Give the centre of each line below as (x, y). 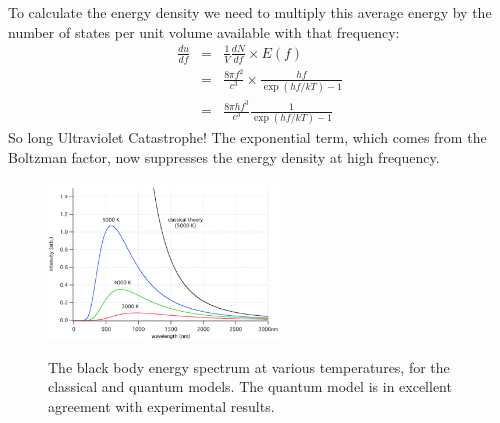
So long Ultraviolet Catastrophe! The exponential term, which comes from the (247, 137)
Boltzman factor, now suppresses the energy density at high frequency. (224, 157)
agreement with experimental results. (161, 405)
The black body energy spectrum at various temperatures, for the (249, 366)
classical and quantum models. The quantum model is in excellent (250, 386)
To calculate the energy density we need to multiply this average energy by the (250, 12)
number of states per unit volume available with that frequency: (204, 31)
